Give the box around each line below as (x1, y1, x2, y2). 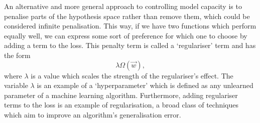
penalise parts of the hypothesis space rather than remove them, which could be (4, 10, 250, 21)
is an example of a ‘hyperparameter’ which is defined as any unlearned (37, 80, 253, 90)
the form (4, 49, 31, 60)
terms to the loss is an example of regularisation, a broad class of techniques (4, 99, 239, 110)
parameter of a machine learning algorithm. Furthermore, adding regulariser (4, 89, 238, 100)
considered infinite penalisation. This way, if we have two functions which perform (4, 20, 256, 31)
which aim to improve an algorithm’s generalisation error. (4, 109, 181, 119)
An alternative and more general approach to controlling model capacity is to (4, 1, 242, 11)
